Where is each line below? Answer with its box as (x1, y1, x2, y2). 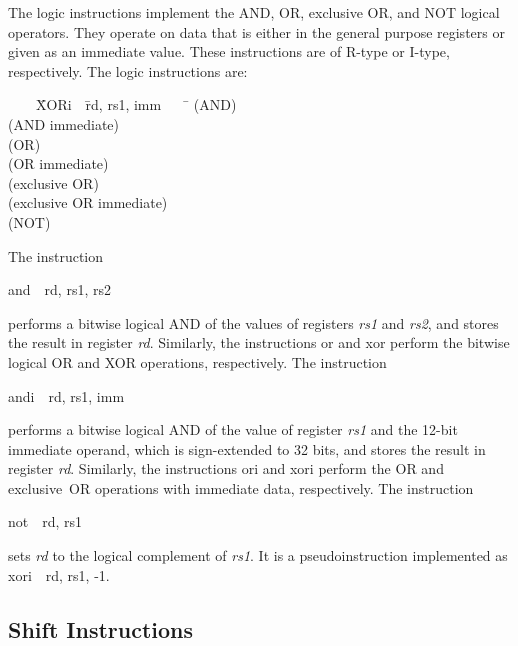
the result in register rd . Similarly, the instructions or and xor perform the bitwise (8, 332, 510, 353)
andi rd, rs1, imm (8, 385, 125, 406)
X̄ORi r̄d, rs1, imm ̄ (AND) (35, 94, 237, 115)
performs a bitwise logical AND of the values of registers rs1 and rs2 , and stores (8, 312, 499, 333)
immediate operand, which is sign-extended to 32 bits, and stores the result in (8, 438, 486, 459)
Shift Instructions (8, 613, 194, 644)
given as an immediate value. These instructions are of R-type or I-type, (8, 41, 450, 62)
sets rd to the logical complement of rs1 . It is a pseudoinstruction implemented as (8, 545, 508, 566)
